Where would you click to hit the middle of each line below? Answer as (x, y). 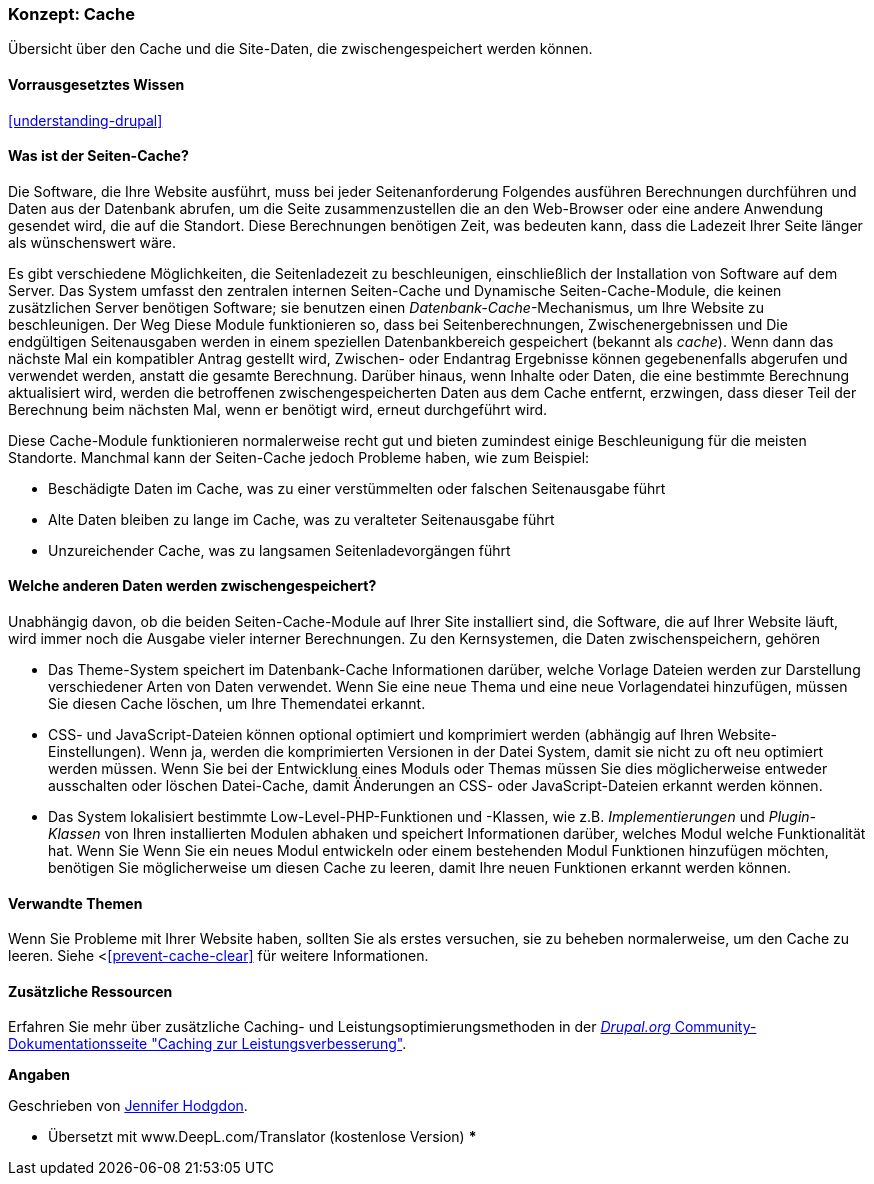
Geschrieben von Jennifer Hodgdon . (128, 1106)
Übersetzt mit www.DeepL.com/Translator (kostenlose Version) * (262, 1137)
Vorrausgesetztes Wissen (96, 84)
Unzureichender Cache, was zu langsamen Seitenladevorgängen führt (279, 550)
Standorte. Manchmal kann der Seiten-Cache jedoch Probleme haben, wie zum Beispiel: (299, 457)
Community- (715, 1027)
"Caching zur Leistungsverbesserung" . (279, 1044)
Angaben (39, 1075)
